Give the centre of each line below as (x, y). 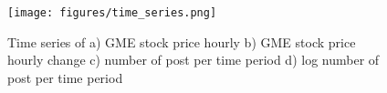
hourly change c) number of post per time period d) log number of (193, 60)
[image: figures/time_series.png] (112, 13)
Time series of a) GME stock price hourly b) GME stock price (182, 41)
